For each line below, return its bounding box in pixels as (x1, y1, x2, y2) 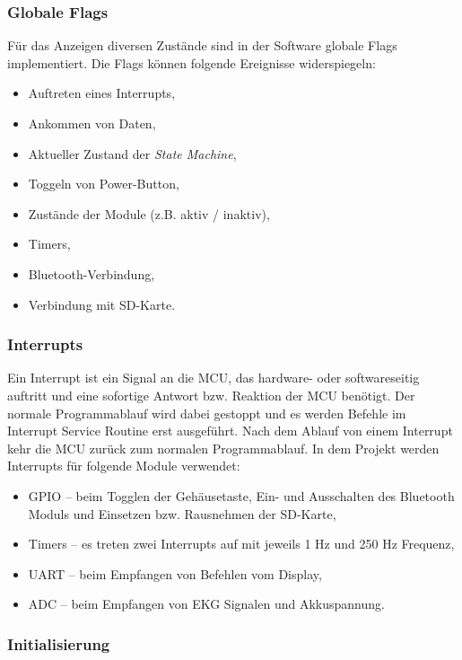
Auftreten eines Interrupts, (28, 84, 176, 102)
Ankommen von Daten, (28, 114, 156, 132)
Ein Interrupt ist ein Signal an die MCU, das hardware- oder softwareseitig (7, 368, 420, 387)
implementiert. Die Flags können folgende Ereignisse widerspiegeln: (7, 53, 376, 72)
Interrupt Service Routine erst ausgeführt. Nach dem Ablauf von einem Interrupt (7, 421, 453, 440)
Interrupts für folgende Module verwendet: (7, 456, 240, 475)
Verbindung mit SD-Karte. (28, 295, 176, 313)
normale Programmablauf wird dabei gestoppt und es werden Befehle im (7, 403, 406, 422)
